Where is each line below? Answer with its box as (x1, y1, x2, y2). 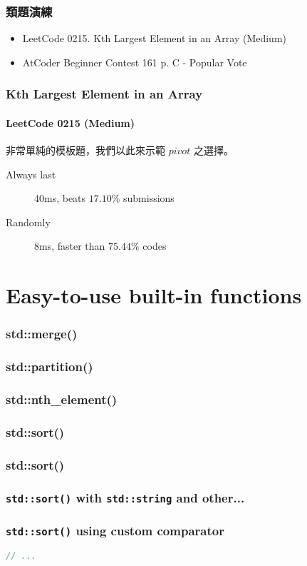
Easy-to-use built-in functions (6, 281, 302, 310)
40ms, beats (34, 191, 86, 206)
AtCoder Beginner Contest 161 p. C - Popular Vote (22, 54, 247, 69)
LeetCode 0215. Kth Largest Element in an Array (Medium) (22, 31, 287, 46)
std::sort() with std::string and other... (6, 488, 245, 506)
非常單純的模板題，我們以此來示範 (6, 143, 165, 158)
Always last (6, 166, 56, 181)
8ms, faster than (34, 238, 105, 253)
